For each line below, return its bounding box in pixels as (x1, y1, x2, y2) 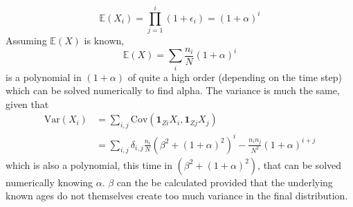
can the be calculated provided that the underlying (116, 174, 333, 189)
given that (6, 96, 49, 111)
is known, (84, 33, 125, 48)
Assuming (6, 33, 47, 48)
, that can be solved (257, 157, 342, 172)
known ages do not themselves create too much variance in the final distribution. (6, 188, 348, 203)
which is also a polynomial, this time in (6, 157, 172, 172)
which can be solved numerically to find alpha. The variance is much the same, (6, 83, 340, 98)
